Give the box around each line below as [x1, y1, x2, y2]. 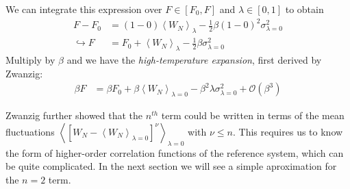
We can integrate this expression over [5, 2, 162, 16]
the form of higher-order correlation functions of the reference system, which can [5, 145, 344, 160]
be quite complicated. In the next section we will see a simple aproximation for [5, 159, 337, 173]
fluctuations [5, 124, 55, 138]
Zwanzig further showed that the [5, 108, 143, 123]
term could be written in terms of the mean [161, 108, 345, 123]
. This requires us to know [232, 124, 343, 138]
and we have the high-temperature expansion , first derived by [66, 53, 322, 67]
